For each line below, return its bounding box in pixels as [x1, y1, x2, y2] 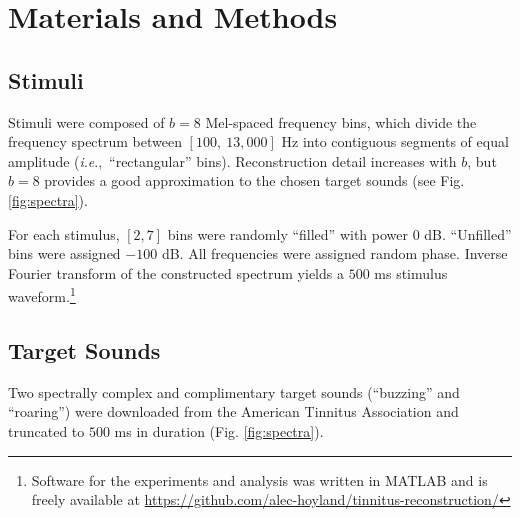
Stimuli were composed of [8, 111, 165, 132]
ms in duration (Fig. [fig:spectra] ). [114, 420, 324, 441]
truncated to [8, 420, 85, 441]
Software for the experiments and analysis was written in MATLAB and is [31, 469, 488, 490]
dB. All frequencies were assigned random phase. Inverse [161, 243, 508, 264]
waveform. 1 [8, 283, 76, 306]
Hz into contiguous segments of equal [281, 131, 509, 152]
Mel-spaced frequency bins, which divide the [205, 111, 477, 132]
